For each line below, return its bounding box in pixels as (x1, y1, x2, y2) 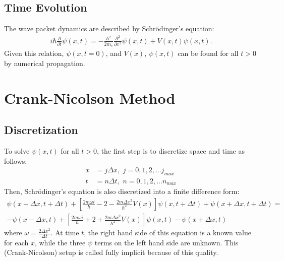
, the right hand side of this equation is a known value (84, 227, 251, 238)
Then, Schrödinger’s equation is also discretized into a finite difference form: (4, 186, 240, 197)
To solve (4, 145, 30, 156)
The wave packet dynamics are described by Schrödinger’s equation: (4, 23, 214, 34)
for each (4, 237, 29, 247)
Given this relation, (4, 48, 64, 58)
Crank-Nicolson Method (4, 87, 176, 108)
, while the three (34, 237, 86, 247)
